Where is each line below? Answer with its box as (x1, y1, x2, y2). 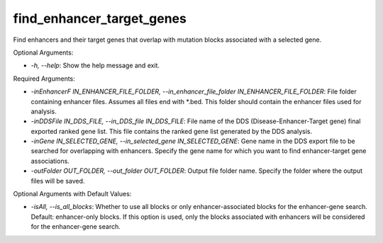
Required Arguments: (13, 74, 76, 83)
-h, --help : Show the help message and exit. (30, 61, 160, 70)
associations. (30, 157, 70, 165)
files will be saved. (30, 176, 85, 185)
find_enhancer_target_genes (13, 11, 187, 26)
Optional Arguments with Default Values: (13, 190, 132, 198)
